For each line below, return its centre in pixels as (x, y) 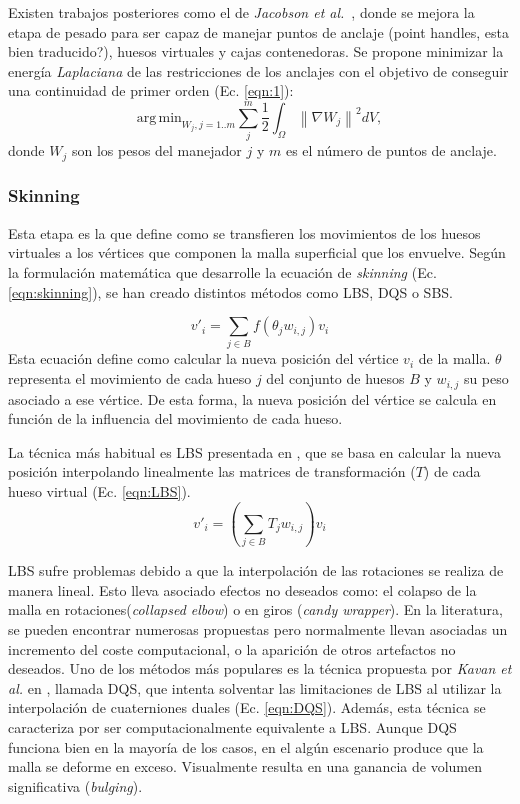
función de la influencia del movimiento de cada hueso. (175, 418)
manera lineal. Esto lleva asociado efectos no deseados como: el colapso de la (242, 589)
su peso (486, 378)
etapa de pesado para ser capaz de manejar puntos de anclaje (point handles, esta (258, 31)
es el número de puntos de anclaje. (391, 150)
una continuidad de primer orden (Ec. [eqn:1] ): (151, 90)
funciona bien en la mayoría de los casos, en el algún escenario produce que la (246, 746)
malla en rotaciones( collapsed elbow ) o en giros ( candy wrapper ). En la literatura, (255, 609)
